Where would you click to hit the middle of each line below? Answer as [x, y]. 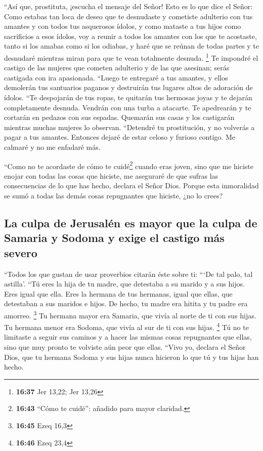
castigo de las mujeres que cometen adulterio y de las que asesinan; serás [117, 68]
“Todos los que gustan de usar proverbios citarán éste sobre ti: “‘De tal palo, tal [128, 274]
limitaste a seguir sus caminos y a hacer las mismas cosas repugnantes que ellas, [128, 337]
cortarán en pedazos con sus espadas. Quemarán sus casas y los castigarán [119, 117]
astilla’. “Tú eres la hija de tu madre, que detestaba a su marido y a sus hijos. [124, 284]
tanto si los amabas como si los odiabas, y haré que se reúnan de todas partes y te [131, 46]
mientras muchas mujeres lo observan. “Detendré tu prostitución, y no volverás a [129, 127]
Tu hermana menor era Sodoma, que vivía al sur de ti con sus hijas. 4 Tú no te [126, 326]
